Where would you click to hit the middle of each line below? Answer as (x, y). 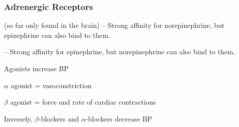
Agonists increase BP (36, 68)
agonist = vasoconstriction (51, 85)
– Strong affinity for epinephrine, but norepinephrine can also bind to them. (120, 52)
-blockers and (59, 118)
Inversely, (18, 118)
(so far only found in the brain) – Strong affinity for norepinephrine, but (114, 25)
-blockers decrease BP (119, 118)
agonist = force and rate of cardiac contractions (83, 102)
